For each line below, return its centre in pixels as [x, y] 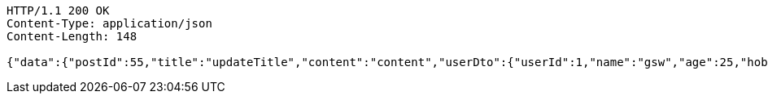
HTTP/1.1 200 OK [58, 10]
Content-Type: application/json [109, 23]
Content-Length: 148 [72, 36]
